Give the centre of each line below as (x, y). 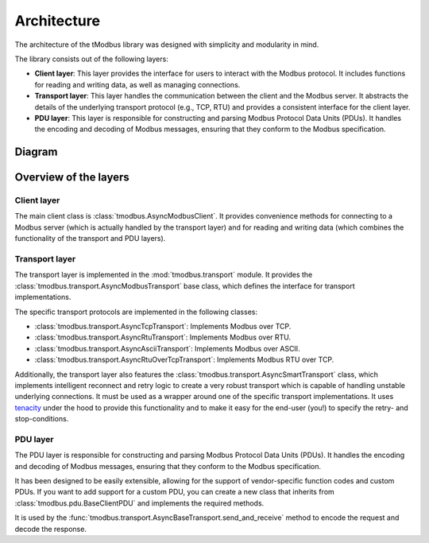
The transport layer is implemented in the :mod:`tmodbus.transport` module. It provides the (164, 275)
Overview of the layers (72, 178)
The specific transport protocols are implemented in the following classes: (136, 312)
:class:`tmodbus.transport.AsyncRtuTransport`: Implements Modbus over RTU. (163, 337)
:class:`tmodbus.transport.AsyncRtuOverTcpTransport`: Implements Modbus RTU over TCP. (184, 360)
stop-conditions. (42, 419)
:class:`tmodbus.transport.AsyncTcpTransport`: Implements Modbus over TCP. (163, 326)
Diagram (36, 152)
